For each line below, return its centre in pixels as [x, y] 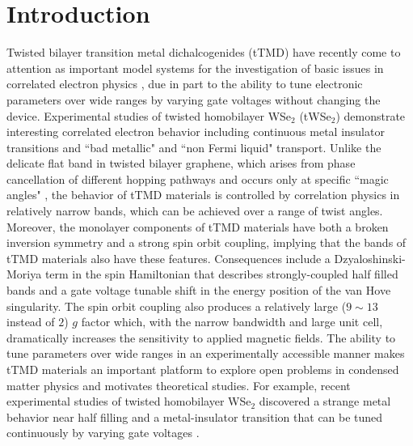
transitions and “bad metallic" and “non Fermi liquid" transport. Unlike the [194, 147]
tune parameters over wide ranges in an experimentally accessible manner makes [206, 353]
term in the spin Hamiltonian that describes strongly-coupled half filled [221, 274]
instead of [31, 322]
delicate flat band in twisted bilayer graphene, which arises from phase [181, 163]
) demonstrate [371, 115]
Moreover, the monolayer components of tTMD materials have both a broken [198, 226]
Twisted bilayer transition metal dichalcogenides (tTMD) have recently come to [204, 52]
